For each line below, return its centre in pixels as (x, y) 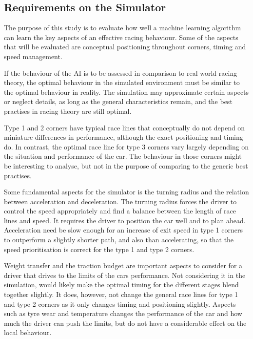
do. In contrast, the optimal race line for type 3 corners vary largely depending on (126, 146)
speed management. (33, 56)
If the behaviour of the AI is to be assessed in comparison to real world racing (121, 73)
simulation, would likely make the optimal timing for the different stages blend (121, 285)
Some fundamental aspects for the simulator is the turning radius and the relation (126, 192)
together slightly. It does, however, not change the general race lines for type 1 (121, 294)
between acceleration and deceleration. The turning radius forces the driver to (120, 201)
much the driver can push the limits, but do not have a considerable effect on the (125, 323)
